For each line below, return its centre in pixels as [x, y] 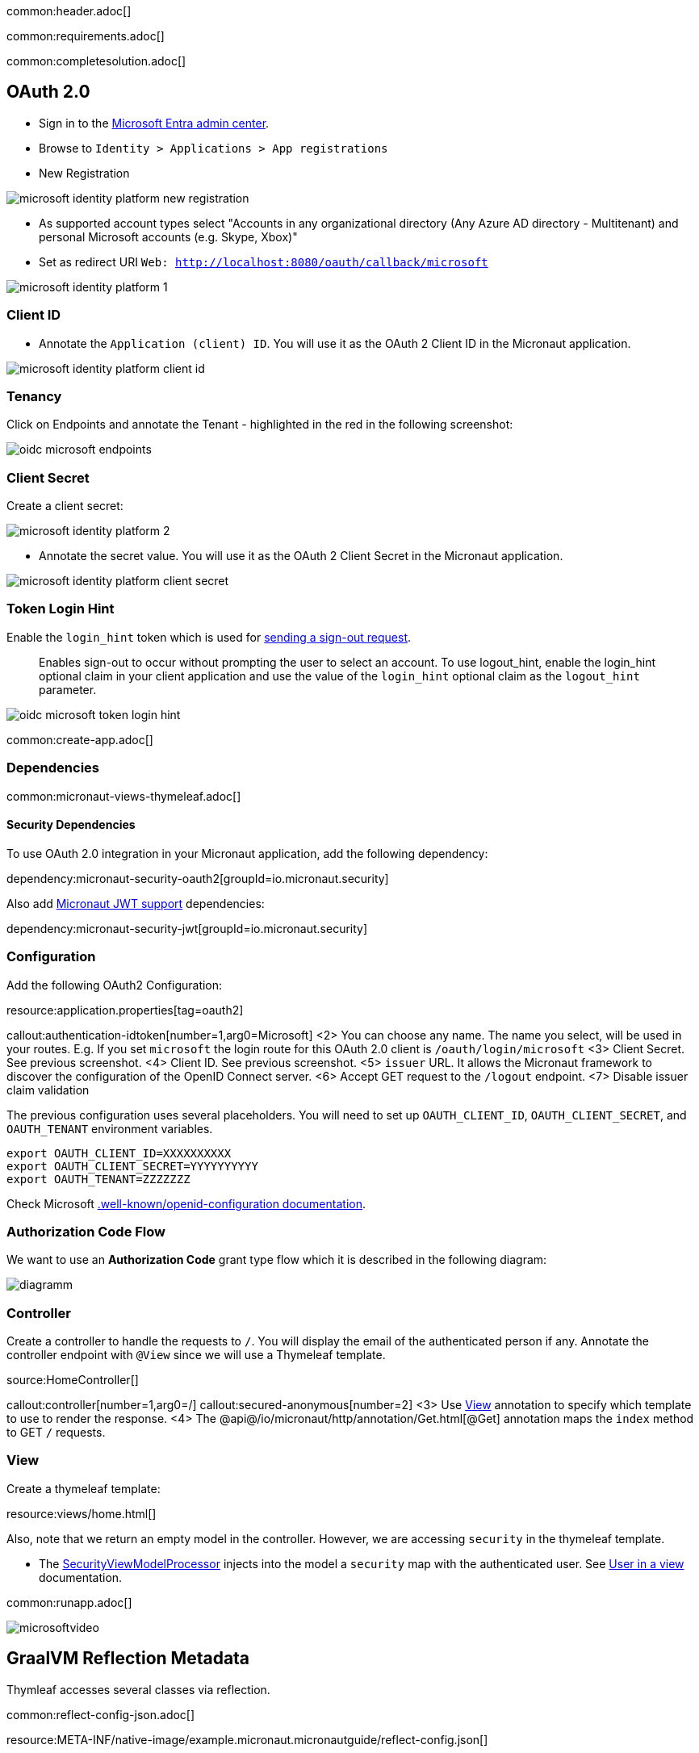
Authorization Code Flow [86, 1231]
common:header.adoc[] [69, 11]
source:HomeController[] [73, 1380]
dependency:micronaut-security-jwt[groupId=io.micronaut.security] [187, 928]
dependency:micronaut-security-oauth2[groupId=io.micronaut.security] [198, 878]
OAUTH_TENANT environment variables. [110, 1128]
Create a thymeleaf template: [84, 1488]
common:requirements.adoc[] [86, 36]
